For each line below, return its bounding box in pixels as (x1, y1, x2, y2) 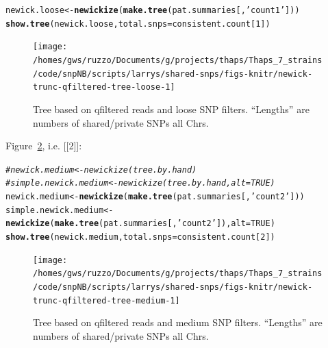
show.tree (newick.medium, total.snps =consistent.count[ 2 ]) (5, 232, 275, 242)
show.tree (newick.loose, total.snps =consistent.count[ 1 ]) (5, 18, 270, 29)
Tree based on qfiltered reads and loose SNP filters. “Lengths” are (33, 101, 310, 116)
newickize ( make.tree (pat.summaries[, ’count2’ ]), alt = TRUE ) (5, 219, 275, 229)
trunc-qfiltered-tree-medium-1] (33, 295, 180, 306)
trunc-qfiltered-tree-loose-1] (33, 82, 175, 92)
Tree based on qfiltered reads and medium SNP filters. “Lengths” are (33, 315, 323, 330)
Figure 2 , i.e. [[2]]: (5, 138, 82, 153)
